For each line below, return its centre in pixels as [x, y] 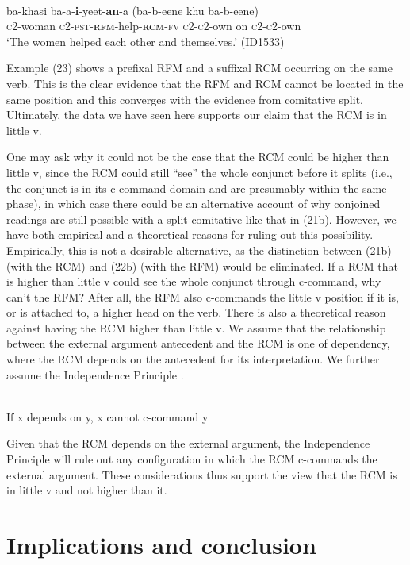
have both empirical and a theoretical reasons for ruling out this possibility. [190, 234]
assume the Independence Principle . [95, 374]
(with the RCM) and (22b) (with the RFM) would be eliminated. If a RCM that [202, 265]
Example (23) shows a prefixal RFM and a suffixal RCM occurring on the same [199, 68]
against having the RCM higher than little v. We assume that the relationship [196, 327]
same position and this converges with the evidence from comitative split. [185, 99]
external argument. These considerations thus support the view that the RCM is [202, 474]
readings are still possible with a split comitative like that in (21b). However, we [201, 219]
